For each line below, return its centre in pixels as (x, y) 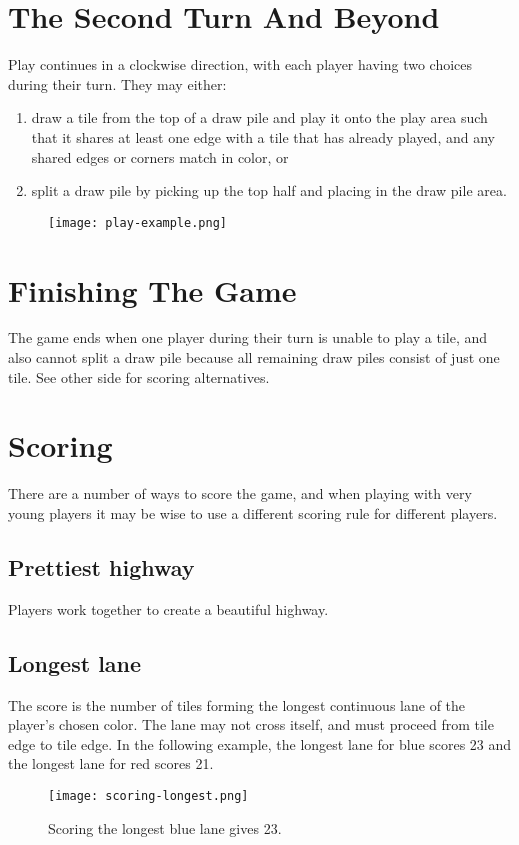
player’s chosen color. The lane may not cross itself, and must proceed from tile (251, 724)
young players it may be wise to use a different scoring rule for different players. (253, 512)
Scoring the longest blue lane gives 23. (165, 827)
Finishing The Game (152, 289)
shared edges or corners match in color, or (160, 156)
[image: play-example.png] (137, 222)
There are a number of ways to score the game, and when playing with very (240, 493)
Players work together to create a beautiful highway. (168, 608)
